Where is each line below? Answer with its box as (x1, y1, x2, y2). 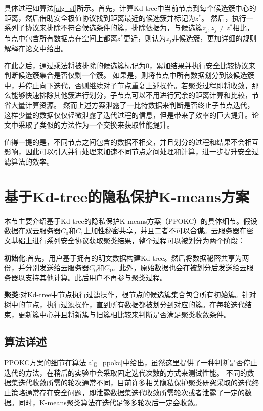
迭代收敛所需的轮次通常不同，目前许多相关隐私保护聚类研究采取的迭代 (18, 377, 252, 388)
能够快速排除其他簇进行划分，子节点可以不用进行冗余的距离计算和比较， (11, 90, 252, 100)
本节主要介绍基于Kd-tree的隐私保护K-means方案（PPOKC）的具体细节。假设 (4, 215, 258, 226)
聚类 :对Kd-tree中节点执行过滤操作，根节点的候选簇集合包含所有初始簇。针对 (4, 289, 256, 300)
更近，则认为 (123, 32, 166, 43)
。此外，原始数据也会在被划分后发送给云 (112, 262, 247, 273)
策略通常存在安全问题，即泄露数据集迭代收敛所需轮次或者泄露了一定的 (11, 387, 245, 398)
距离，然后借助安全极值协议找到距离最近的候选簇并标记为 (4, 12, 195, 23)
